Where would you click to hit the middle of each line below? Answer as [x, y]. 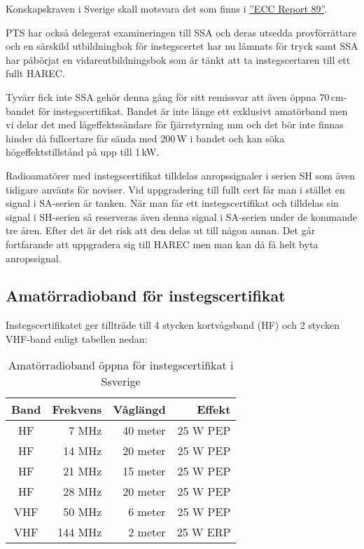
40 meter [144, 431]
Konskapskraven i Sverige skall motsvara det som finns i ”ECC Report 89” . [167, 8]
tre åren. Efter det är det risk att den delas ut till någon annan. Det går [161, 230]
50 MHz [83, 512]
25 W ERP [204, 532]
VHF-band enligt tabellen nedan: [77, 338]
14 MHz [83, 451]
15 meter [144, 471]
